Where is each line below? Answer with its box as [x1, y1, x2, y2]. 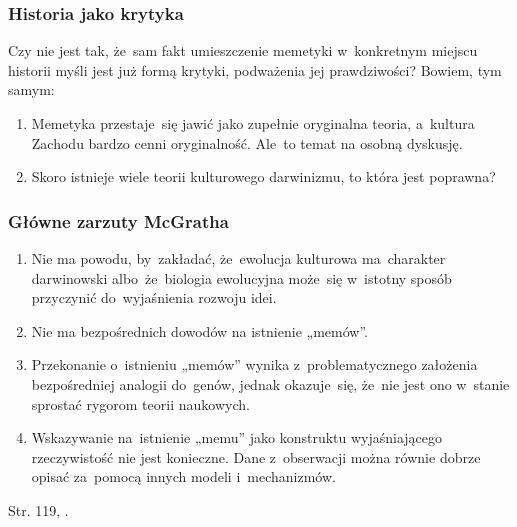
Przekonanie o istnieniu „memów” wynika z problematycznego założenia [31, 354, 478, 375]
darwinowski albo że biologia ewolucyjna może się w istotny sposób [31, 267, 452, 288]
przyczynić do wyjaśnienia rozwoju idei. [31, 287, 277, 308]
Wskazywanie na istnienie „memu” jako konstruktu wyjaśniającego [31, 427, 443, 448]
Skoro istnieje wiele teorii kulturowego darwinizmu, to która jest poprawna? [31, 166, 496, 187]
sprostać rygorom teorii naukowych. [31, 393, 250, 414]
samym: [8, 79, 55, 100]
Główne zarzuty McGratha [8, 208, 229, 233]
